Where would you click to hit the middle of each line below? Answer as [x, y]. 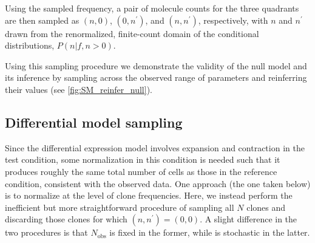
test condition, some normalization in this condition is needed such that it [143, 159]
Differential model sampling [94, 122]
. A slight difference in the [249, 219]
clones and [266, 207]
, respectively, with [233, 20]
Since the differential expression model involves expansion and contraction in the [155, 147]
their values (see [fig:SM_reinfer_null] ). [79, 89]
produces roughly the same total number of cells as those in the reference [141, 171]
